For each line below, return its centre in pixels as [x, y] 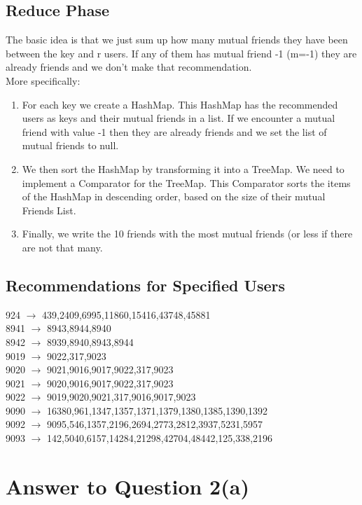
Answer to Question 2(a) [127, 486]
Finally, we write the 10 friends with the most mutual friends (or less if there [187, 234]
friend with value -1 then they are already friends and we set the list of [174, 131]
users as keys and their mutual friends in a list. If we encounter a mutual [179, 118]
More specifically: [43, 80]
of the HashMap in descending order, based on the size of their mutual [174, 196]
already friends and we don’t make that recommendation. [129, 67]
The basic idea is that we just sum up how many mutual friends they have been [177, 40]
